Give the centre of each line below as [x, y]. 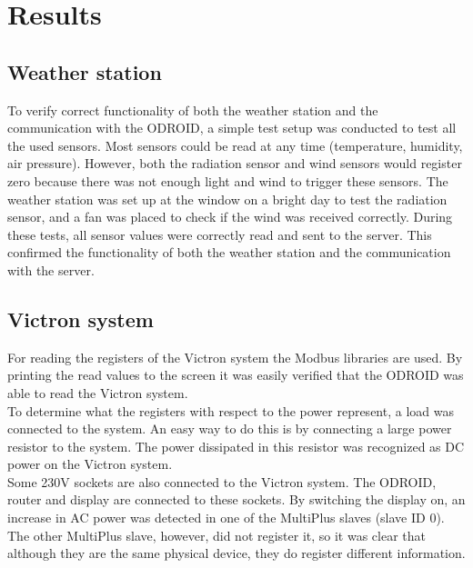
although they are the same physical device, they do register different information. [236, 553]
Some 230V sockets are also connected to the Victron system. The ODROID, [222, 481]
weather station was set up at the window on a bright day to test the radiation [227, 199]
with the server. [51, 269]
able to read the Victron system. [98, 392]
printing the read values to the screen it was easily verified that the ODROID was [236, 375]
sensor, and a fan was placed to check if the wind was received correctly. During [230, 217]
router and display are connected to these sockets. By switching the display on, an [236, 499]
